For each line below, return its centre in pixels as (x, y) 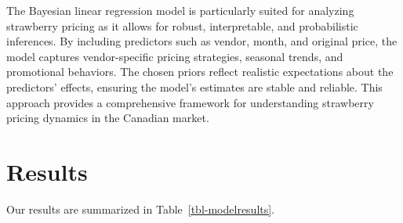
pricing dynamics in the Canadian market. (108, 118)
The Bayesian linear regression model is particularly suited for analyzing (180, 10)
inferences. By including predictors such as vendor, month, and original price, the (202, 41)
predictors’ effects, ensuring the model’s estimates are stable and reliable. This (194, 86)
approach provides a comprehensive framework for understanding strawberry (190, 102)
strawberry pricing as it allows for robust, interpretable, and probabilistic (182, 25)
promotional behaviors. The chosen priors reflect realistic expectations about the (200, 72)
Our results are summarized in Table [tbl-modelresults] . (141, 209)
